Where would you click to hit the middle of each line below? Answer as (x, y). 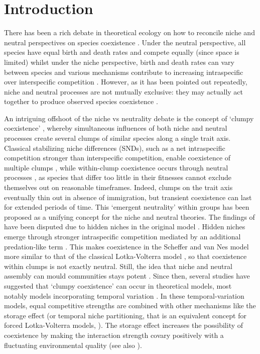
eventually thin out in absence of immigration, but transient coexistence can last (128, 197)
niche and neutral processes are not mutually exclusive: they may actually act (124, 91)
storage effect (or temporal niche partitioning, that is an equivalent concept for (125, 315)
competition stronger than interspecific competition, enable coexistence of (117, 158)
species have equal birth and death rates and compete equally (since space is (122, 52)
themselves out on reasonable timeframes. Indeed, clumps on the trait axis (118, 187)
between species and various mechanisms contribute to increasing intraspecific (124, 72)
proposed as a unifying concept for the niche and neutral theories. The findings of (129, 216)
